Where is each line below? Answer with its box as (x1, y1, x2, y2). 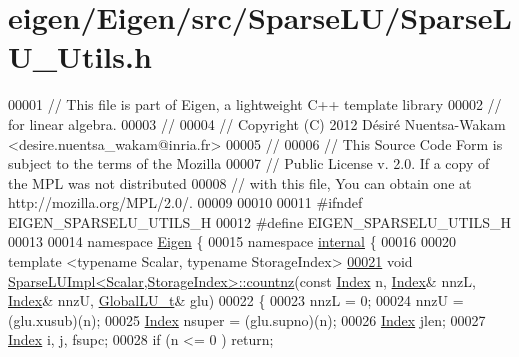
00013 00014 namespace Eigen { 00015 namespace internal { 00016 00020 (8, 231, 457, 252)
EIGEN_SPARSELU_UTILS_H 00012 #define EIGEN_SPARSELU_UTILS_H (8, 211, 512, 232)
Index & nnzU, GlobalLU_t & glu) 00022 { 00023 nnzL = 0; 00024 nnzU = (8, 290, 464, 311)
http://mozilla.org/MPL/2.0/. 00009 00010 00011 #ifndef (8, 192, 363, 213)
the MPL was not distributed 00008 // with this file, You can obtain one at (8, 172, 472, 193)
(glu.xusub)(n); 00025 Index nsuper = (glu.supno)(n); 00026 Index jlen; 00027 (8, 309, 486, 330)
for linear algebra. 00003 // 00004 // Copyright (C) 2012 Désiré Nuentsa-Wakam (8, 113, 506, 134)
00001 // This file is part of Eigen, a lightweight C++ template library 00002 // (8, 94, 502, 115)
